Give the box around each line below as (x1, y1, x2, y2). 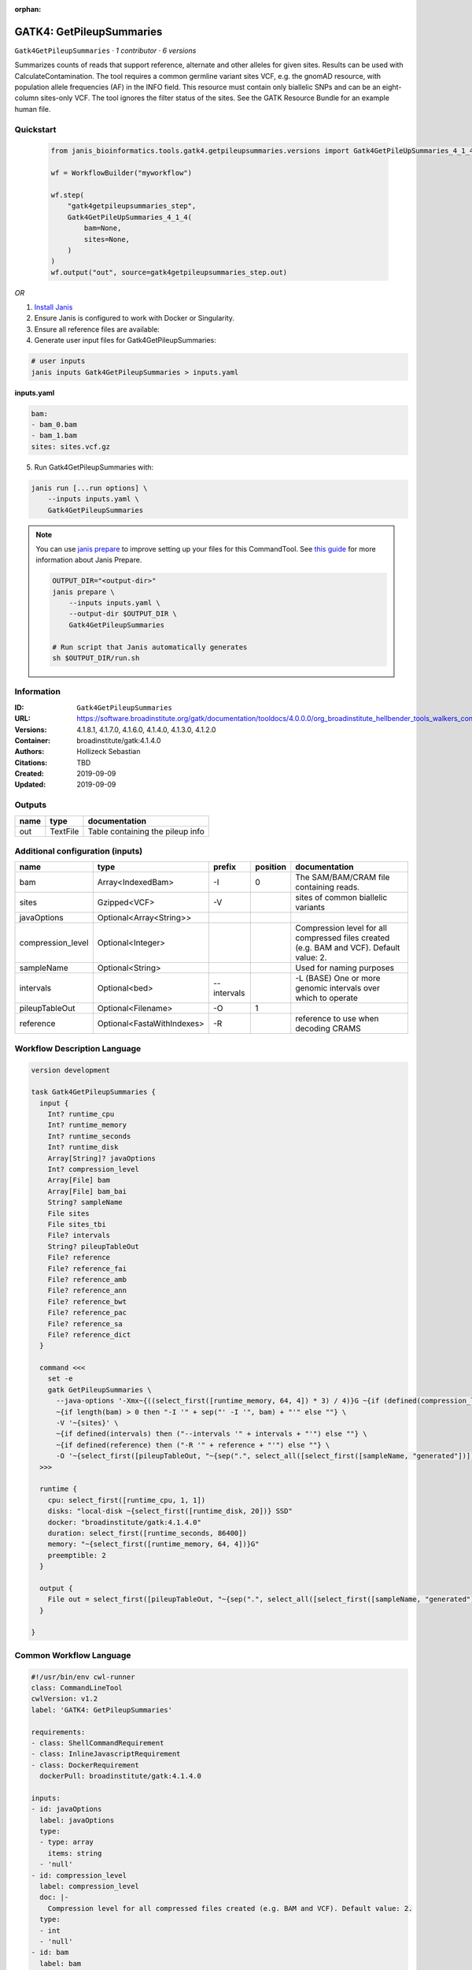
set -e (47, 1374, 73, 1383)
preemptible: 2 (47, 1551, 106, 1559)
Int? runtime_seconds (47, 1132, 131, 1140)
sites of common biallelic (295, 892, 388, 903)
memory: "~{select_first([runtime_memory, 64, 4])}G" (47, 1540, 260, 1548)
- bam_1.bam (31, 431, 78, 440)
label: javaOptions (39, 1816, 115, 1824)
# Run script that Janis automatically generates (52, 642, 248, 652)
